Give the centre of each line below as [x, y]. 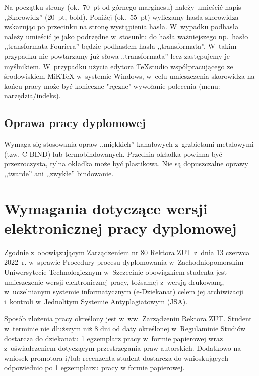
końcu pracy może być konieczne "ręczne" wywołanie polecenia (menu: [112, 85]
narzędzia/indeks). [33, 96]
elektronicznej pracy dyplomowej [120, 228]
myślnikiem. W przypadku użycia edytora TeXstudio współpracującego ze [119, 66]
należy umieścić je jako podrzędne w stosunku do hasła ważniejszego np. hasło [126, 36]
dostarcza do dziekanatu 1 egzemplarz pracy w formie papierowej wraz [114, 338]
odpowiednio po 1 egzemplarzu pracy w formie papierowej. [94, 368]
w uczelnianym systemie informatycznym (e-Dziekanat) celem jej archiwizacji [124, 292]
